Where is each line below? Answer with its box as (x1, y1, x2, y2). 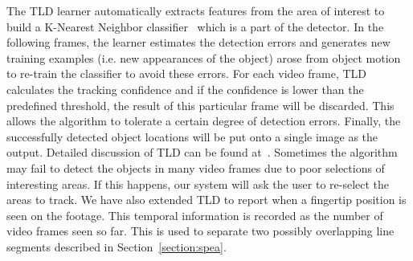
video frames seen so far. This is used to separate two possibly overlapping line (6, 222, 395, 239)
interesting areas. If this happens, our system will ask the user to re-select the (6, 175, 390, 192)
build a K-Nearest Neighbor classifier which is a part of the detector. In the (6, 18, 384, 35)
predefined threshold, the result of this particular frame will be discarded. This (6, 96, 395, 113)
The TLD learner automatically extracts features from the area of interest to (6, 2, 385, 18)
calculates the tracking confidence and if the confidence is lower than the (6, 80, 364, 97)
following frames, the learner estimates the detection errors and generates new (6, 34, 391, 51)
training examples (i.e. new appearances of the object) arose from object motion (6, 49, 401, 66)
